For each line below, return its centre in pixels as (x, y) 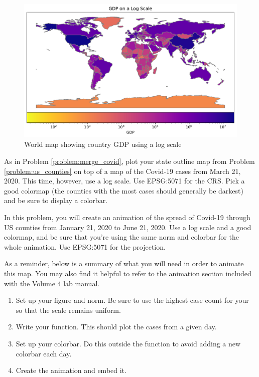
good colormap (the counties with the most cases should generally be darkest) (124, 190)
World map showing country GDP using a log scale (103, 144)
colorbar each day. (44, 353)
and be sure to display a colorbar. (56, 200)
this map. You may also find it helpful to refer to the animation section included (128, 273)
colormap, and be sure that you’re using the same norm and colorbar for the (121, 237)
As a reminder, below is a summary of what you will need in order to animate (124, 263)
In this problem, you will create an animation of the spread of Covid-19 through (127, 217)
